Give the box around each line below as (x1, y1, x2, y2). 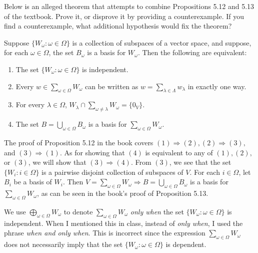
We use (4, 206, 26, 216)
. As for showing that (59, 147, 125, 157)
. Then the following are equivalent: (137, 47, 247, 58)
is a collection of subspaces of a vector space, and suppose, (72, 37, 251, 48)
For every (15, 99, 45, 110)
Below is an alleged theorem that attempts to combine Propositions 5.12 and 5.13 (4, 1, 254, 11)
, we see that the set (169, 157, 231, 167)
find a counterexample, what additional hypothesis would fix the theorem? (4, 21, 232, 31)
